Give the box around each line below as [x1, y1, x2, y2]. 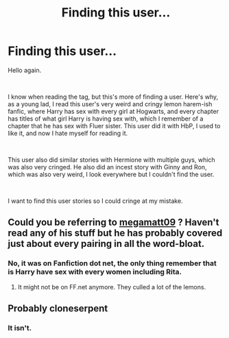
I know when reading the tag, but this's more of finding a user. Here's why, [8, 93, 219, 101]
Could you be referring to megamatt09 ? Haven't [8, 217, 219, 228]
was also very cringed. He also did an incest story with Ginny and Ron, [8, 162, 208, 171]
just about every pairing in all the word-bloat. [8, 238, 205, 250]
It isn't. [8, 323, 32, 333]
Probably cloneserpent [8, 303, 108, 315]
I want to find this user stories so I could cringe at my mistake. [8, 197, 184, 205]
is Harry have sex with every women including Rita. [8, 267, 182, 277]
